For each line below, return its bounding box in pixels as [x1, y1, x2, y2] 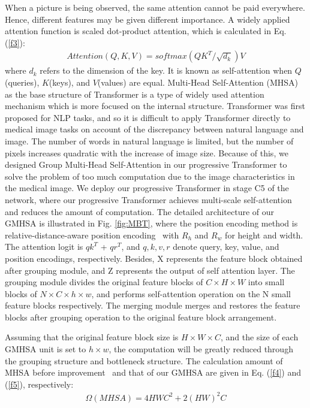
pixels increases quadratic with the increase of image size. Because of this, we [5, 146, 288, 159]
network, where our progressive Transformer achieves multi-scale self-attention [5, 193, 292, 205]
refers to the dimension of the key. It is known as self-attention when [40, 64, 293, 77]
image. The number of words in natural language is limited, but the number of [5, 134, 294, 147]
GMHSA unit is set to [5, 343, 86, 355]
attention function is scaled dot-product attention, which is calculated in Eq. [5, 25, 287, 37]
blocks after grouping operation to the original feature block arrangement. [5, 310, 277, 323]
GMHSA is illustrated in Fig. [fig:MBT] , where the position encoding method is [5, 217, 298, 229]
